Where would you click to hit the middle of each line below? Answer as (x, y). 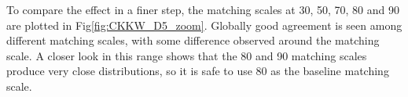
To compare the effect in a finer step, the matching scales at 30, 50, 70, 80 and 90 (203, 9)
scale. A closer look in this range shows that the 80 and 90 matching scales (187, 55)
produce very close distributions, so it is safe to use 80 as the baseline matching (198, 71)
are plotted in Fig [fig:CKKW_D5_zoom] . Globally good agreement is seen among (204, 25)
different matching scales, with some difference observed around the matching (193, 40)
